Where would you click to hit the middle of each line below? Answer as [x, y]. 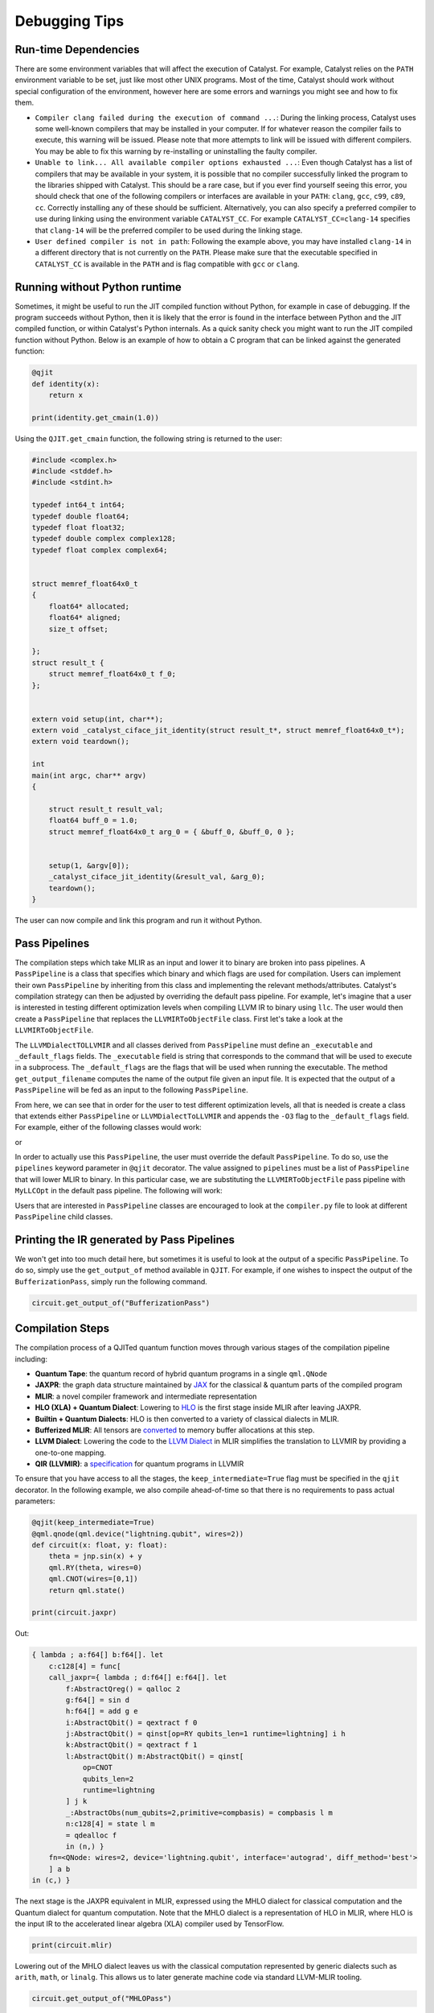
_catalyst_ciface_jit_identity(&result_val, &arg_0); [157, 877]
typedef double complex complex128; [104, 539]
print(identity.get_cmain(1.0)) [96, 417]
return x [66, 395]
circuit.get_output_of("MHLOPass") [102, 1999]
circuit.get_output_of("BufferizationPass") [121, 1303]
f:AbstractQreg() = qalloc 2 [123, 1689]
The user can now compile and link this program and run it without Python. [139, 920]
